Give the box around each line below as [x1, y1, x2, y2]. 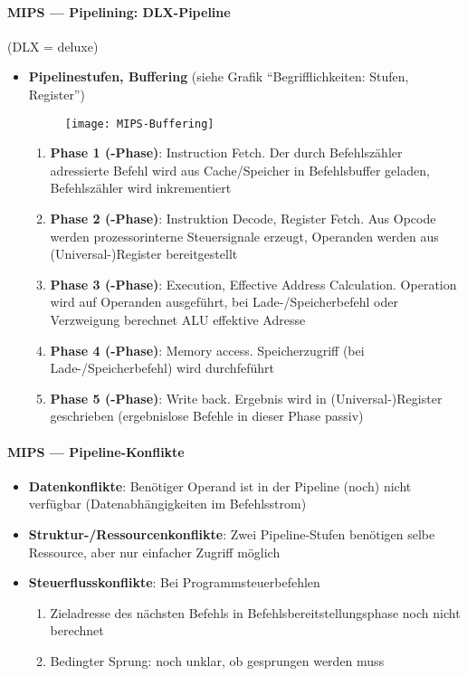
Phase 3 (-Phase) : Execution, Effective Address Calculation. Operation [50, 274, 457, 293]
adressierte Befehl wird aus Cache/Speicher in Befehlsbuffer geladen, [50, 160, 430, 179]
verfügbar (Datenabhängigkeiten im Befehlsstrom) [28, 494, 307, 513]
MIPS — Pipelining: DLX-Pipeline [7, 2, 231, 21]
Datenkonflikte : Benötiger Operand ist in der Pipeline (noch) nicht [28, 476, 412, 495]
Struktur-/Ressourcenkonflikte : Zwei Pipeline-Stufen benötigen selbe [28, 524, 435, 543]
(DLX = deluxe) [7, 36, 99, 55]
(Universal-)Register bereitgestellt [50, 244, 238, 263]
